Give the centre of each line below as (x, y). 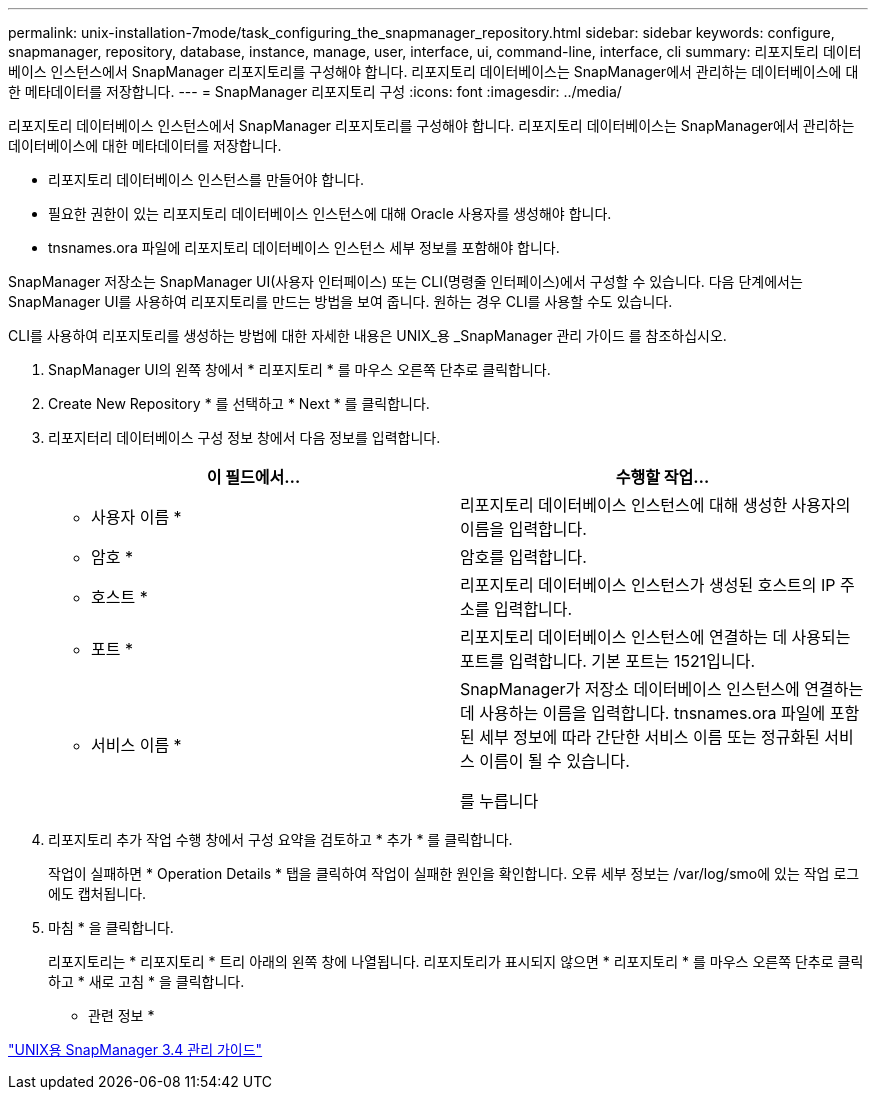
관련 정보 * (121, 1015)
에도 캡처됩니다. (97, 893)
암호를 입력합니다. (523, 557)
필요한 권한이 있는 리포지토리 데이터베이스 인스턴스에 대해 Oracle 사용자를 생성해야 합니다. (330, 213)
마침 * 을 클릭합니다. (111, 927)
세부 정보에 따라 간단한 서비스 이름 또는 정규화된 (649, 737)
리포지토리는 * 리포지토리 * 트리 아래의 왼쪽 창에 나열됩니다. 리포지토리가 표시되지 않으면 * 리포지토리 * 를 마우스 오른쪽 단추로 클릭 (456, 961)
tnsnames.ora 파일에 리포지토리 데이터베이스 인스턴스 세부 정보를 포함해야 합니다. (304, 247)
